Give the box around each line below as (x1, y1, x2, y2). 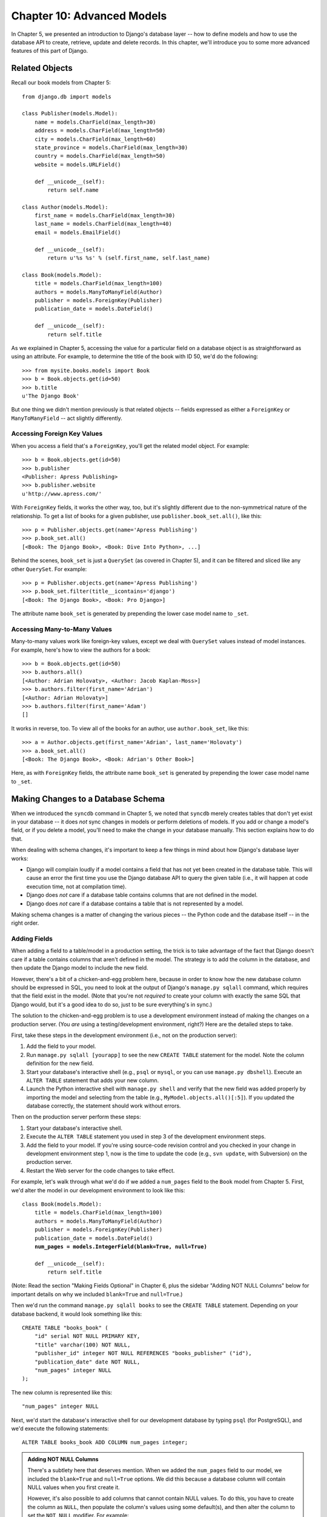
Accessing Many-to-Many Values (11, 625, 112, 633)
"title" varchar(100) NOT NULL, (34, 1341, 131, 1348)
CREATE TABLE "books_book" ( (22, 1325, 108, 1331)
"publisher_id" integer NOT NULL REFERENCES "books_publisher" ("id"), (34, 1350, 252, 1357)
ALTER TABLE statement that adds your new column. (26, 1076, 159, 1084)
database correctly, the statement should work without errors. (26, 1102, 181, 1110)
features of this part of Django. (11, 47, 88, 55)
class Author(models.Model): (22, 203, 108, 211)
